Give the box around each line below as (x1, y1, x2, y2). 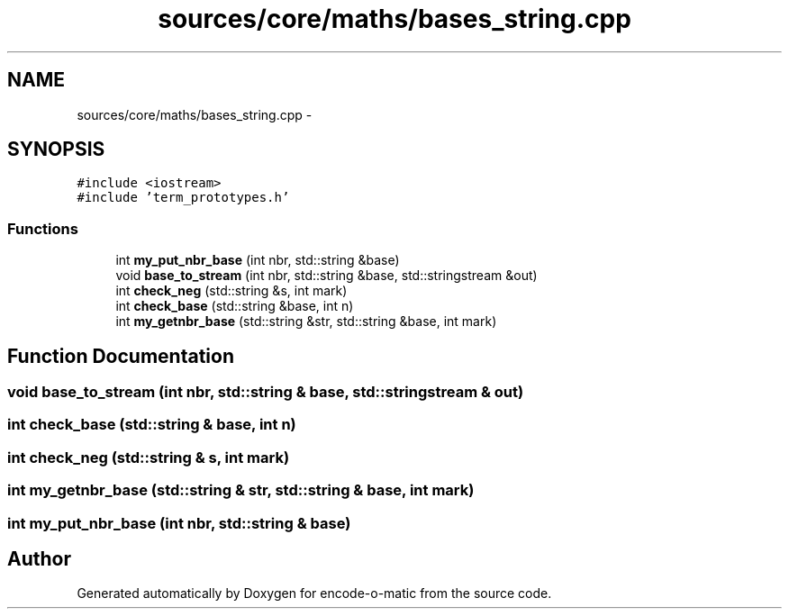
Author (7, 547, 71, 570)
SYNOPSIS (7, 138, 105, 161)
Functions (7, 219, 78, 238)
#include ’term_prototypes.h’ (77, 190, 290, 205)
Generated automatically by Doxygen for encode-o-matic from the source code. (77, 585, 552, 602)
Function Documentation (7, 344, 234, 367)
